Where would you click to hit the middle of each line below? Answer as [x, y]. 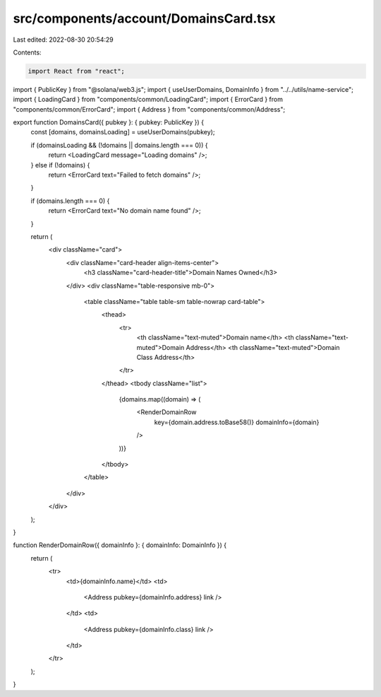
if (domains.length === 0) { [70, 201]
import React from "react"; [76, 71]
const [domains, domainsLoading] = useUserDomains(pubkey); [123, 132]
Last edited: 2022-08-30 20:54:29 [64, 40]
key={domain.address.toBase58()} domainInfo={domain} [237, 422]
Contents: [27, 52]
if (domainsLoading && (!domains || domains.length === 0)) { [119, 145]
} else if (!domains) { [60, 165]
